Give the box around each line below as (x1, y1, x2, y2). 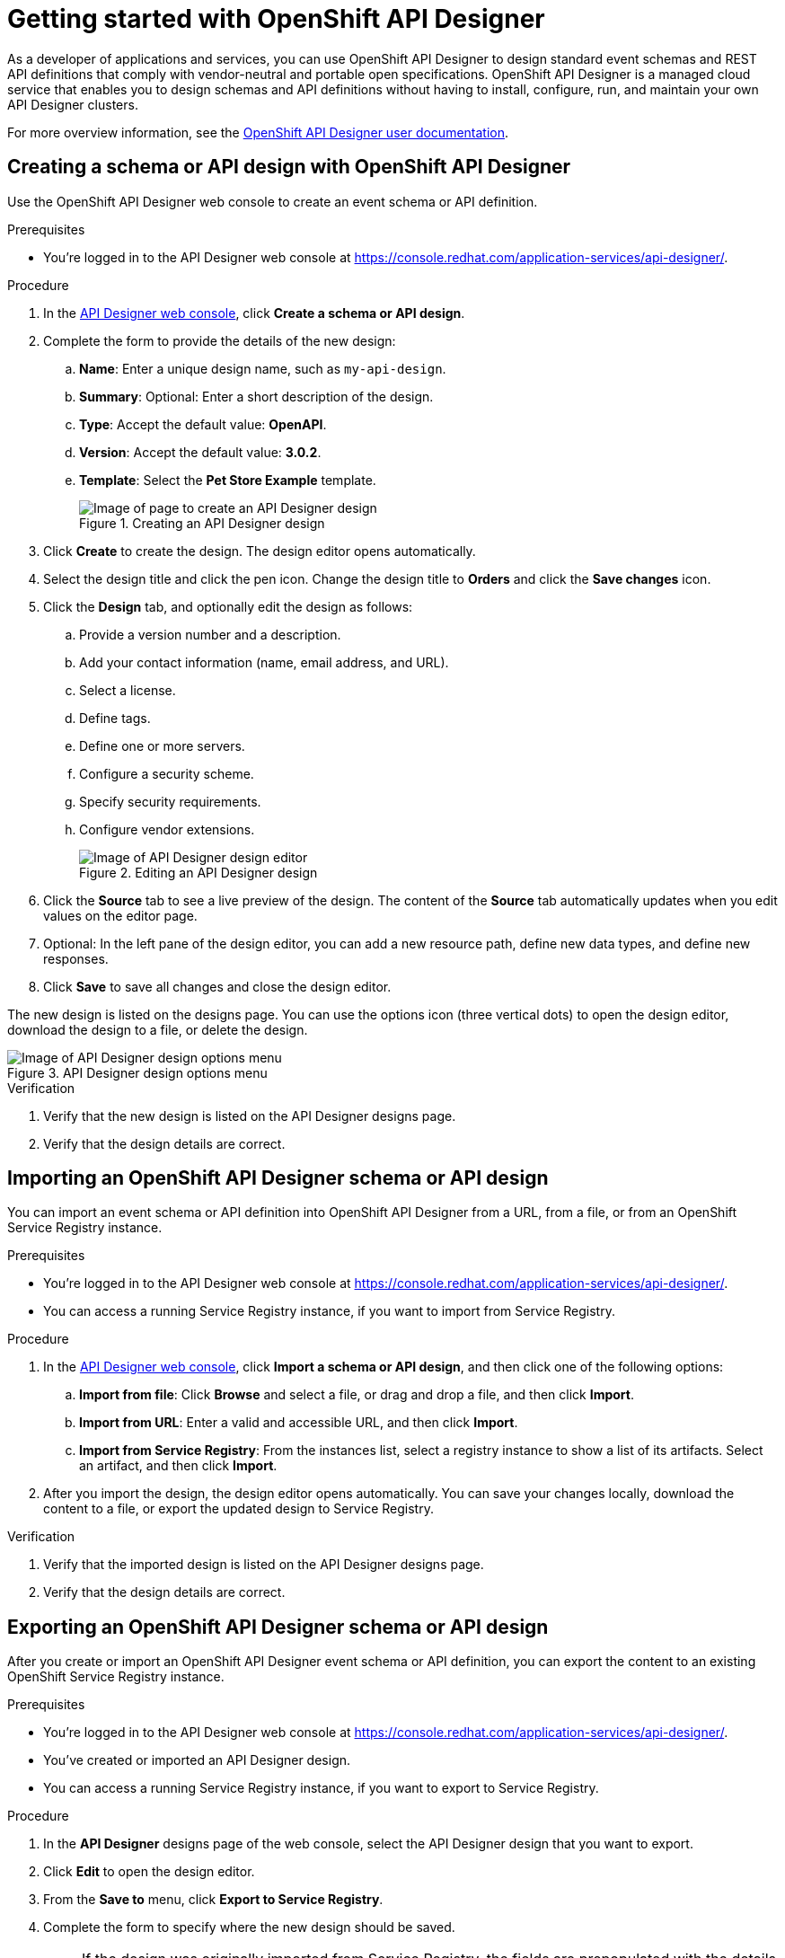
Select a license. (79, 682, 176, 698)
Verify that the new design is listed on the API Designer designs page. (43, 1107, 456, 1124)
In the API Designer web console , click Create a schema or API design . (43, 304, 465, 321)
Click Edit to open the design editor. (43, 1864, 255, 1880)
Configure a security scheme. (79, 765, 254, 781)
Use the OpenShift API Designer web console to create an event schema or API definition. (7, 193, 538, 209)
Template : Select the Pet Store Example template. (79, 472, 376, 488)
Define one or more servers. (79, 737, 245, 754)
